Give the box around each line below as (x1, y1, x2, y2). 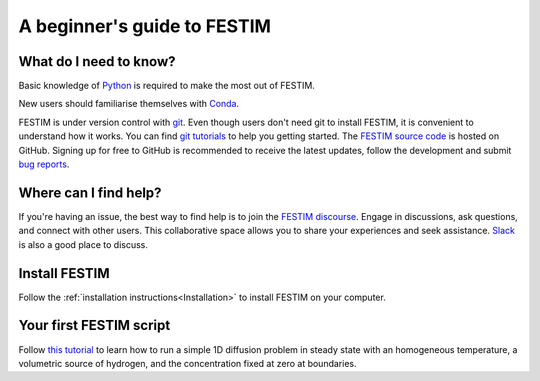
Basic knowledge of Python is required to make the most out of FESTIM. (18, 80, 315, 92)
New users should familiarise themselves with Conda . (18, 98, 240, 110)
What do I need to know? (18, 53, 176, 70)
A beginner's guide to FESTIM (18, 15, 272, 37)
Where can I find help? (18, 184, 162, 201)
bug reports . (18, 158, 70, 170)
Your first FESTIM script (18, 317, 171, 334)
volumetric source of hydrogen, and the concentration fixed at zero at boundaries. (18, 357, 357, 369)
